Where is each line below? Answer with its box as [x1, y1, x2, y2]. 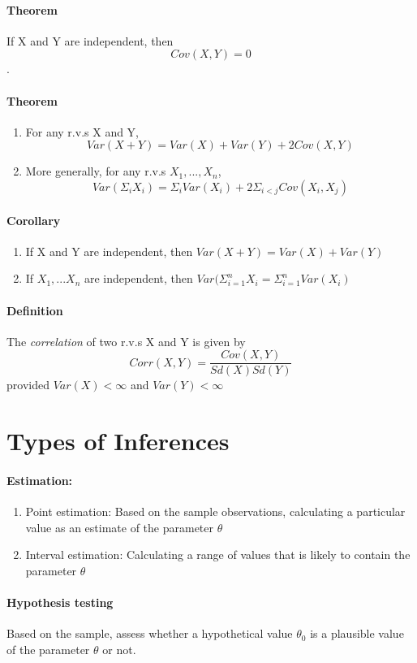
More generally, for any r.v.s [25, 162, 166, 180]
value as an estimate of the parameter [25, 518, 213, 535]
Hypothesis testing [6, 594, 114, 611]
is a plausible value [310, 625, 404, 642]
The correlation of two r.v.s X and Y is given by [6, 332, 246, 349]
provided [6, 376, 49, 393]
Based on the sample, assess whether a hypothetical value [6, 625, 293, 642]
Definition [6, 301, 63, 318]
